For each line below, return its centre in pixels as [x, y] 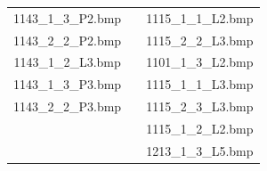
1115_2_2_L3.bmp [200, 40]
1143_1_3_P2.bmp [68, 17]
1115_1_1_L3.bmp [200, 84]
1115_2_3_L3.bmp [200, 106]
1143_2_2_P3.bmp [68, 106]
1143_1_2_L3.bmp [67, 62]
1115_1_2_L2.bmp [200, 128]
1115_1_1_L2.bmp [200, 17]
